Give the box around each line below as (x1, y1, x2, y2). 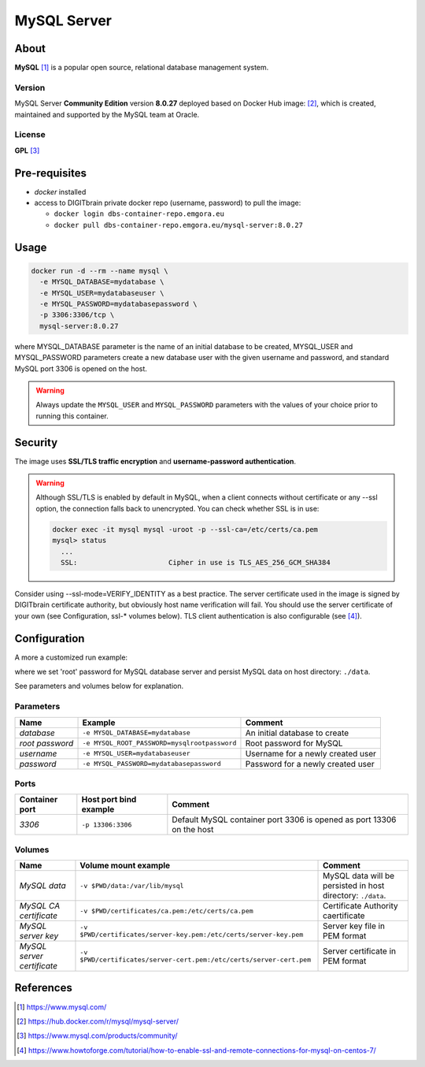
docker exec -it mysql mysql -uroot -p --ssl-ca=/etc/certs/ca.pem (52, 525, 319, 533)
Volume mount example (79, 860, 171, 871)
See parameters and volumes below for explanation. (14, 682, 184, 691)
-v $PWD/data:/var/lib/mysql (79, 881, 184, 890)
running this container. (35, 411, 109, 421)
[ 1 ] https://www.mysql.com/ (17, 1002, 107, 1012)
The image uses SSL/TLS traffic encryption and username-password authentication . (14, 456, 297, 466)
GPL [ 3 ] (14, 146, 40, 155)
